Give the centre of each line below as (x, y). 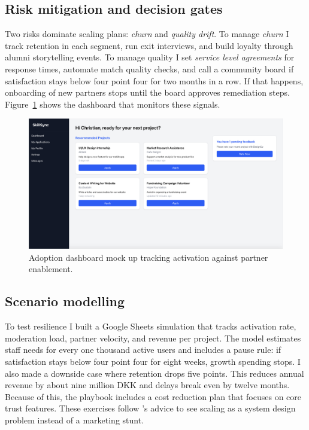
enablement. (51, 269)
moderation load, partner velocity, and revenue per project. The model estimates (153, 338)
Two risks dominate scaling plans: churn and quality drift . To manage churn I (147, 34)
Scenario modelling (65, 301)
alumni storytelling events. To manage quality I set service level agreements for (150, 57)
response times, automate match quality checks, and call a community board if (149, 68)
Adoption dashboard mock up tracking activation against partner (149, 257)
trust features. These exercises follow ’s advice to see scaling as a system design (150, 408)
